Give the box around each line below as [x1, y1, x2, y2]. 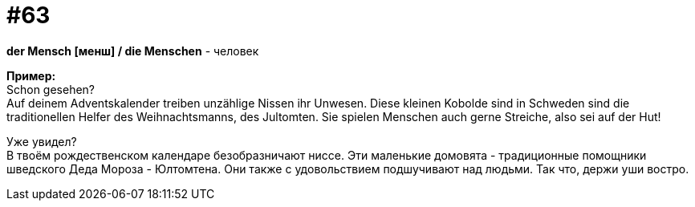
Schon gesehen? [6, 82, 96, 96]
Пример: [6, 68, 56, 83]
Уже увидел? [6, 134, 77, 148]
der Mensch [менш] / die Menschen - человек [6, 43, 259, 58]
